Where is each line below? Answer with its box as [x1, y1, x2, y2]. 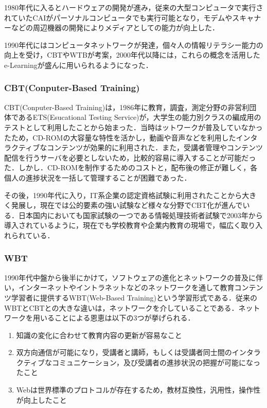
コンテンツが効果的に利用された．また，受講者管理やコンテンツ [47, 142, 263, 153]
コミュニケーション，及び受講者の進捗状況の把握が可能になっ [51, 357, 260, 367]
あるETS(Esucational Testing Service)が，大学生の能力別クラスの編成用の [18, 112, 261, 122]
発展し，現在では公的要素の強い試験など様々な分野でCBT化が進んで [11, 200, 243, 210]
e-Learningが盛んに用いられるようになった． [4, 59, 153, 70]
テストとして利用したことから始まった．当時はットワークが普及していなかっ [4, 121, 263, 132]
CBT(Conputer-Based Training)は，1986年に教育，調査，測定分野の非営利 [4, 101, 250, 112]
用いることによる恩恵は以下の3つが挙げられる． [32, 312, 195, 323]
